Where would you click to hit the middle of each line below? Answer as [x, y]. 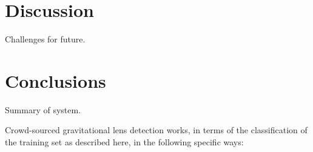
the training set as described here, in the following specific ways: [124, 142]
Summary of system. [43, 109]
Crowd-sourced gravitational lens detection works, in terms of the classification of [156, 130]
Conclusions [56, 80]
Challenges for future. [45, 39]
